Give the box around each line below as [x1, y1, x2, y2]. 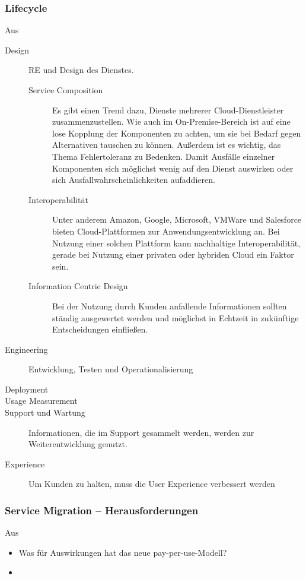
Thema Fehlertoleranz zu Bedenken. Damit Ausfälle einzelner [52, 150, 275, 162]
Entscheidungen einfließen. [52, 323, 148, 336]
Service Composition [28, 84, 103, 96]
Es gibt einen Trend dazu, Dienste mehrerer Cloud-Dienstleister [52, 103, 284, 116]
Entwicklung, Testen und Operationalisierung [28, 363, 193, 375]
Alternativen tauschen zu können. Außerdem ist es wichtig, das [52, 138, 281, 151]
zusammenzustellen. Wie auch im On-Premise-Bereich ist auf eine [52, 115, 291, 128]
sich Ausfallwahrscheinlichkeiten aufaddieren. [52, 173, 215, 186]
